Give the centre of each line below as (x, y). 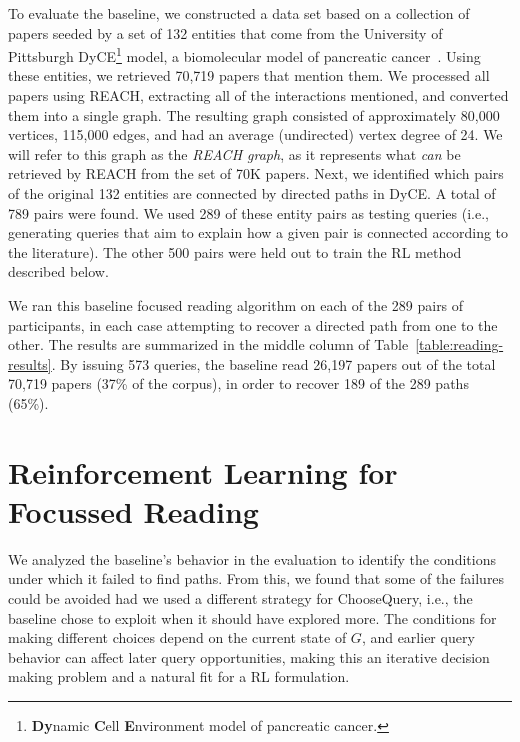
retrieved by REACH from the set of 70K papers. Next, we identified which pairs (256, 173)
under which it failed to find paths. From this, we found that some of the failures (256, 578)
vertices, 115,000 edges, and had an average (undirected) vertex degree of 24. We (255, 134)
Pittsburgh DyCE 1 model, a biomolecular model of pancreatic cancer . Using (244, 54)
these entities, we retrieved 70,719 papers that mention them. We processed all (249, 75)
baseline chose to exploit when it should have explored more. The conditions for (252, 617)
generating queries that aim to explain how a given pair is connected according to (258, 232)
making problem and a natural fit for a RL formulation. (179, 676)
